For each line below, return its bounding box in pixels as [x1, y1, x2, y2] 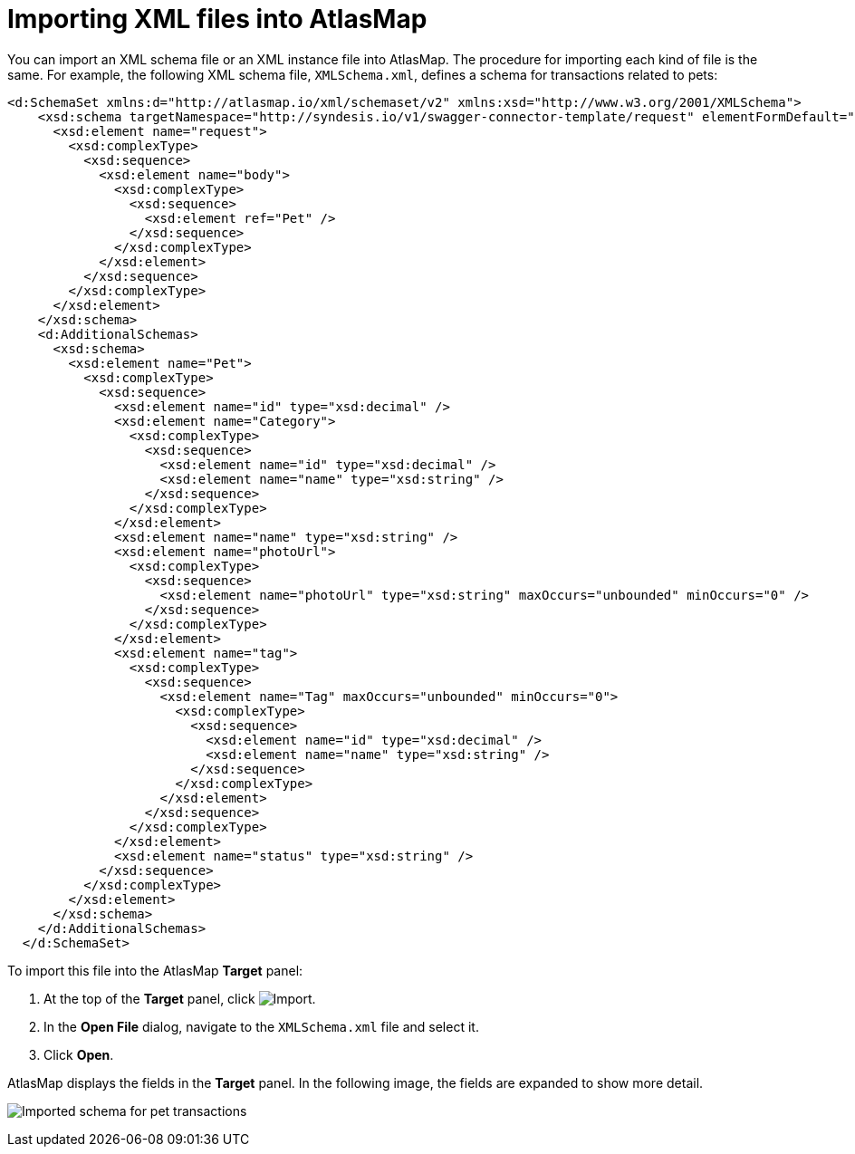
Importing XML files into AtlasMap [7, 4, 427, 34]
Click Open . [43, 1046, 114, 1063]
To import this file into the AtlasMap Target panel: [7, 962, 303, 978]
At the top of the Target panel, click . [43, 990, 316, 1006]
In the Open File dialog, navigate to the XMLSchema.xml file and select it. [43, 1018, 479, 1034]
